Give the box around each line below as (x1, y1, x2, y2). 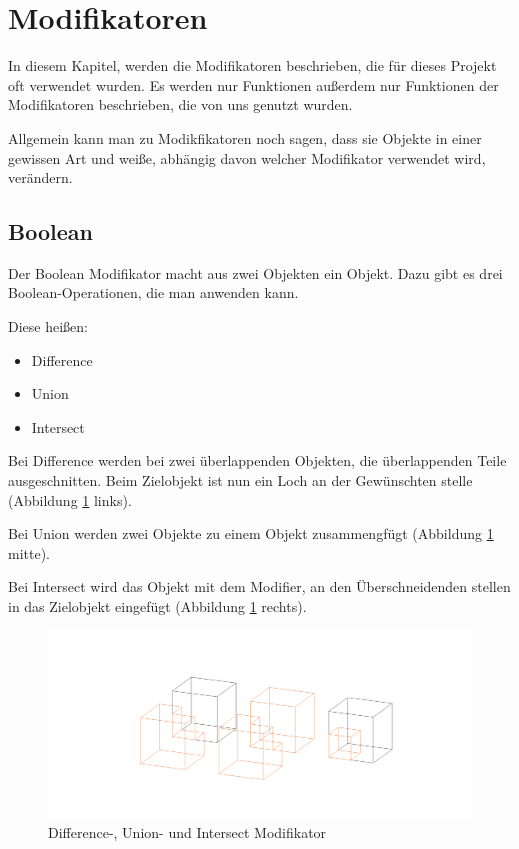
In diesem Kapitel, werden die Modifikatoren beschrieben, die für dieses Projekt (8, 55, 497, 76)
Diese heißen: (8, 316, 88, 337)
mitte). (8, 542, 50, 563)
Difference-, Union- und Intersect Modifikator (48, 821, 327, 842)
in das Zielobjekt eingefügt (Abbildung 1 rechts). (8, 596, 307, 617)
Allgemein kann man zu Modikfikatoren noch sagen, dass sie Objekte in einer (8, 127, 482, 148)
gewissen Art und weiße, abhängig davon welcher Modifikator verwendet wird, (8, 147, 486, 168)
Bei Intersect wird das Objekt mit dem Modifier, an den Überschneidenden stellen (8, 576, 511, 597)
